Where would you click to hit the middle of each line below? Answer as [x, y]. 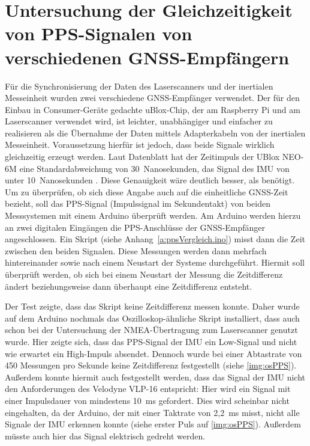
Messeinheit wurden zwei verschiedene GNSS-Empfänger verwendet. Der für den [152, 98]
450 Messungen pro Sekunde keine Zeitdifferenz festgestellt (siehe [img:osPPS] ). [151, 365]
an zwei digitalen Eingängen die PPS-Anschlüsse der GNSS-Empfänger [135, 227]
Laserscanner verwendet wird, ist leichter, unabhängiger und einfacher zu [139, 121]
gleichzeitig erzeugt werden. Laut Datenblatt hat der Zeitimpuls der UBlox [142, 157]
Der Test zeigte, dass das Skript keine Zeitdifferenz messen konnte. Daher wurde [152, 306]
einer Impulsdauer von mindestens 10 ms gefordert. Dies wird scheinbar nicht [147, 400]
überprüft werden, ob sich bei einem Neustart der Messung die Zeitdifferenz [144, 274]
